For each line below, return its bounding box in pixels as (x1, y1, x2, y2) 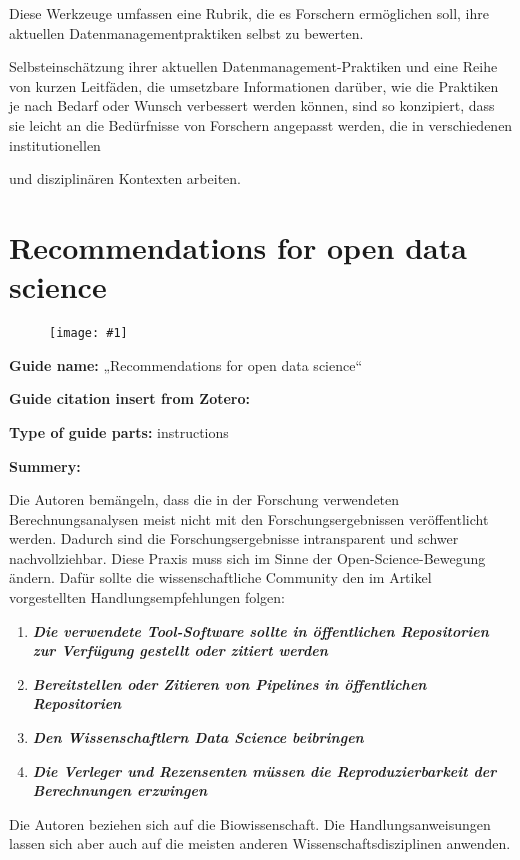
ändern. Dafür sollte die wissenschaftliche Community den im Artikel (9, 567, 432, 588)
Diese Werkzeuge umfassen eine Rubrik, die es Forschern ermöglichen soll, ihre (9, 3, 489, 23)
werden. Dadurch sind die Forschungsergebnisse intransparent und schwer (9, 528, 459, 549)
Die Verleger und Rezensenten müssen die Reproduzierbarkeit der (32, 760, 497, 781)
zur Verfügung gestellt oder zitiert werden (32, 640, 328, 661)
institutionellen (9, 134, 101, 155)
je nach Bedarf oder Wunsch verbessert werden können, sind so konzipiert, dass (9, 95, 495, 116)
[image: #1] (49, 326, 128, 341)
